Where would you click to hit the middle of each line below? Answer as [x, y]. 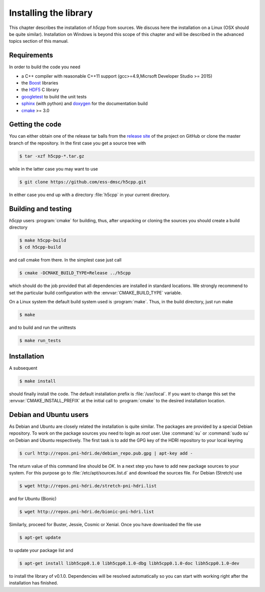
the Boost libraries [40, 83]
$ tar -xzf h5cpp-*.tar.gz [52, 156]
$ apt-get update [40, 538]
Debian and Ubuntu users [49, 415]
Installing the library [51, 13]
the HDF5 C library [40, 90]
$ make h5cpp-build [43, 240]
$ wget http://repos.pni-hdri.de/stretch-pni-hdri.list [88, 486]
